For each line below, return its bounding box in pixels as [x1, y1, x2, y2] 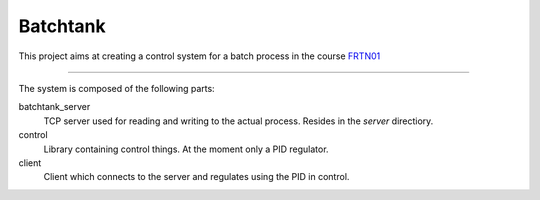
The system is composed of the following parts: [18, 82, 215, 94]
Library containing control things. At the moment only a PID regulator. [43, 143, 329, 155]
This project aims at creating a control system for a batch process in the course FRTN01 [18, 50, 381, 62]
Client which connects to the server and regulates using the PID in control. [43, 171, 350, 183]
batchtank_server [18, 101, 91, 113]
